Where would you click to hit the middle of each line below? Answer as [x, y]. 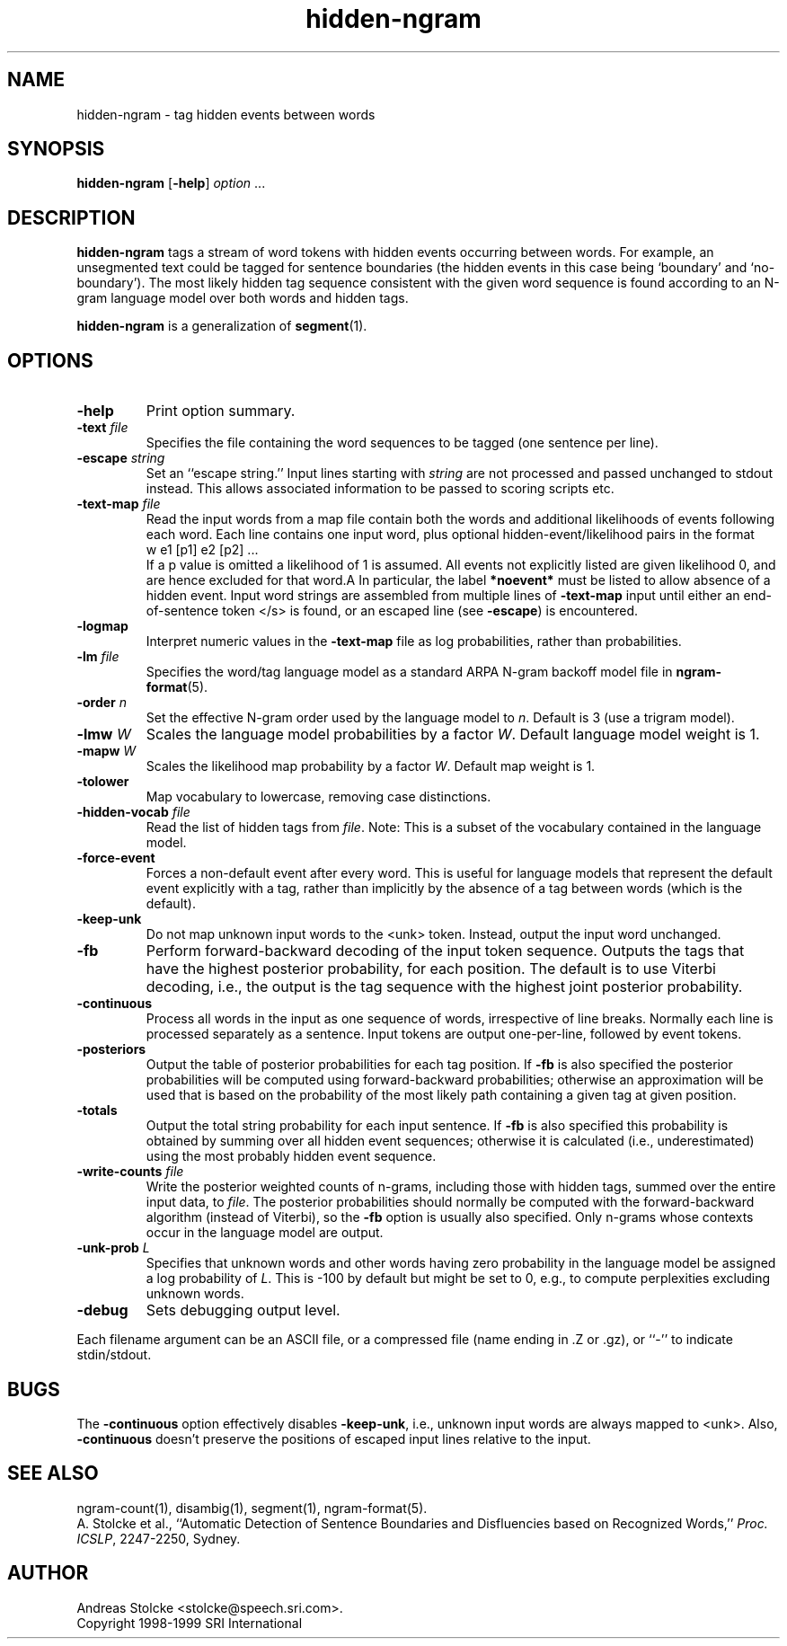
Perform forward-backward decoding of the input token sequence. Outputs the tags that [445, 951]
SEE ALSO [53, 1473]
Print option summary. [221, 411]
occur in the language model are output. [265, 1233]
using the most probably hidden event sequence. [291, 1156]
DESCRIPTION [71, 217]
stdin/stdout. [114, 1355]
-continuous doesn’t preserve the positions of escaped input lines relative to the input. [334, 1438]
